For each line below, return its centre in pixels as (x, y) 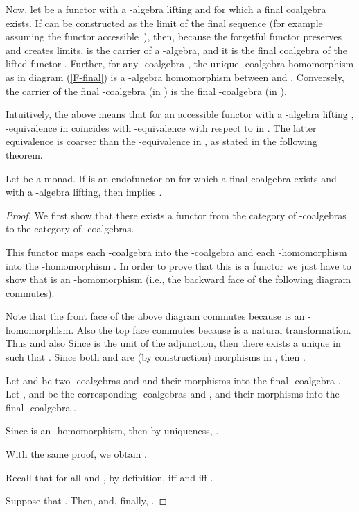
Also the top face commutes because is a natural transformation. (214, 329)
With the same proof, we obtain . (76, 454)
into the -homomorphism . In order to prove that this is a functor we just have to (178, 265)
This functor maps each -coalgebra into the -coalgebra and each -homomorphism (176, 251)
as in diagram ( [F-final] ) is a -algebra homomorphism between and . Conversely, (175, 77)
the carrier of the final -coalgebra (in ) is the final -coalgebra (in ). (146, 91)
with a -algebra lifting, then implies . (84, 192)
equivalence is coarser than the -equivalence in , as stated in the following (161, 141)
